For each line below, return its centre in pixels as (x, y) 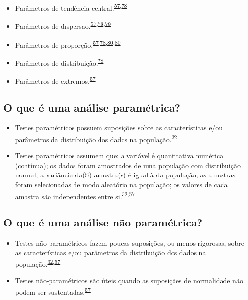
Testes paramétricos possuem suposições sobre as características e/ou (119, 128)
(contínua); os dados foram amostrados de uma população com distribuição (128, 165)
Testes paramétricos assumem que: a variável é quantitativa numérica (119, 156)
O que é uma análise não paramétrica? (103, 222)
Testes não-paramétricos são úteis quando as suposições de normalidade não (129, 280)
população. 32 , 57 (38, 263)
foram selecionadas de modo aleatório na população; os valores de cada (121, 185)
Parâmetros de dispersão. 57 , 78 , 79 (63, 25)
